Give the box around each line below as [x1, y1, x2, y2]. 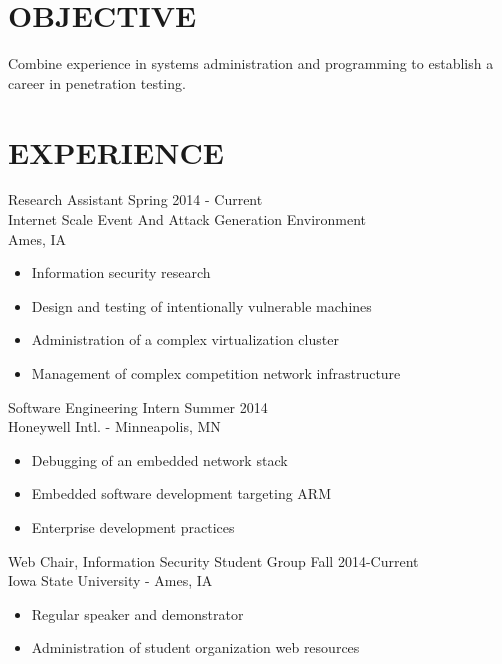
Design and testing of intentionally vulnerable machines [31, 295, 372, 316]
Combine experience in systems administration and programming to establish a [8, 53, 494, 74]
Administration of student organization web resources [31, 637, 360, 658]
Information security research [31, 262, 211, 283]
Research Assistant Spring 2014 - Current [8, 189, 263, 210]
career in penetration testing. [8, 72, 186, 93]
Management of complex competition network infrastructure [31, 363, 401, 383]
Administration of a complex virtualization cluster [31, 329, 339, 350]
